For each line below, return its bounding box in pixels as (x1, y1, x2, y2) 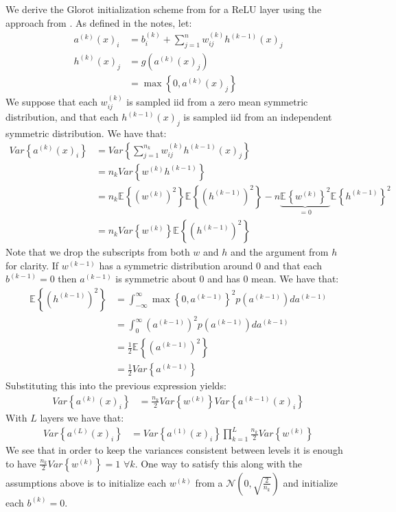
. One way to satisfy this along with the (135, 456, 302, 470)
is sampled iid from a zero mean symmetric (126, 94, 308, 108)
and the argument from (231, 245, 329, 259)
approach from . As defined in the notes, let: (5, 15, 192, 29)
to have (5, 456, 36, 470)
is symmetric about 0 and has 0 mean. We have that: (115, 271, 339, 286)
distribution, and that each (5, 110, 119, 124)
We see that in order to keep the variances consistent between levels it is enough (5, 443, 343, 457)
